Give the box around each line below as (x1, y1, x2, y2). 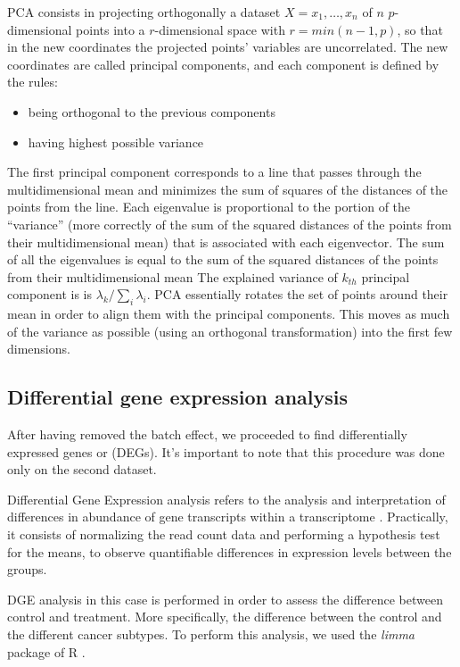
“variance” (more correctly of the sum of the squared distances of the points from (7, 214, 452, 233)
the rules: (7, 72, 58, 91)
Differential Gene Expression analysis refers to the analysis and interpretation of (7, 489, 446, 508)
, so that (397, 20, 443, 38)
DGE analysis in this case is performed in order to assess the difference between (7, 589, 443, 608)
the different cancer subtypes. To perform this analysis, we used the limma (7, 625, 415, 644)
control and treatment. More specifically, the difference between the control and (7, 607, 442, 626)
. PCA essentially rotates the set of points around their (146, 285, 448, 304)
